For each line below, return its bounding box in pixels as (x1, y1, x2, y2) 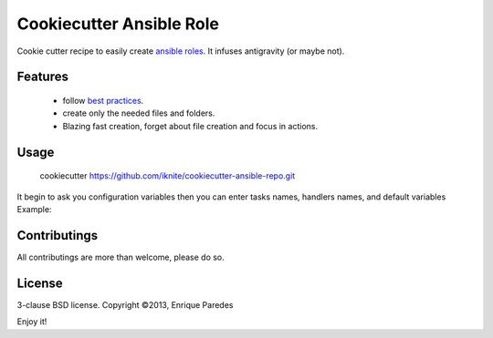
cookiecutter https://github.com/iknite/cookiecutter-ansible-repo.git (39, 170, 296, 181)
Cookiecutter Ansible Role (16, 14, 219, 34)
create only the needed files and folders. (62, 108, 215, 118)
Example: (16, 203, 52, 214)
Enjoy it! (16, 316, 47, 327)
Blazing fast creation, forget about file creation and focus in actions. (62, 120, 319, 131)
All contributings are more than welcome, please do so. (16, 251, 226, 262)
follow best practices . (62, 95, 144, 106)
